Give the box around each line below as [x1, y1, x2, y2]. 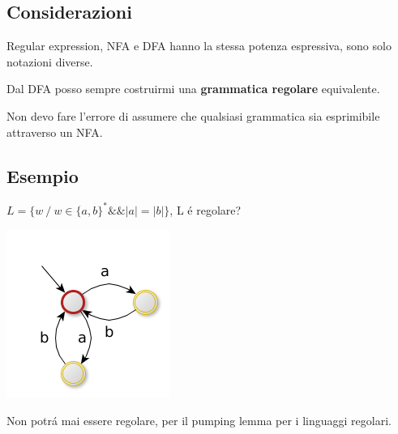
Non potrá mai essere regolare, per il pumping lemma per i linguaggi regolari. [6, 412, 392, 429]
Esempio [6, 163, 79, 188]
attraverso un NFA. [6, 123, 103, 140]
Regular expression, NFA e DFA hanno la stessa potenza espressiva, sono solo [6, 37, 392, 54]
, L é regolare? [169, 201, 242, 218]
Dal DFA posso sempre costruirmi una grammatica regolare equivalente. [6, 80, 380, 97]
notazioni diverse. [6, 53, 93, 70]
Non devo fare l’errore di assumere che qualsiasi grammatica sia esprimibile [6, 107, 380, 124]
